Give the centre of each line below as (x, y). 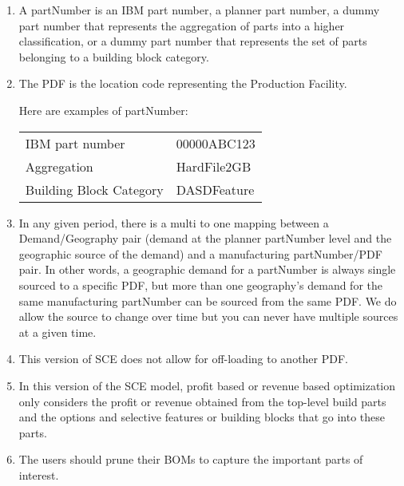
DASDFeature (215, 189)
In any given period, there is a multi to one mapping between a (174, 222)
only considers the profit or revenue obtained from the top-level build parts (202, 401)
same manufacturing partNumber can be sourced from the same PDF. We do (208, 300)
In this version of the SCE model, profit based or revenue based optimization (207, 385)
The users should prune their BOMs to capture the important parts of (191, 459)
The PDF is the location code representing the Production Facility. (183, 83)
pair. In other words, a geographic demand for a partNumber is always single (207, 269)
